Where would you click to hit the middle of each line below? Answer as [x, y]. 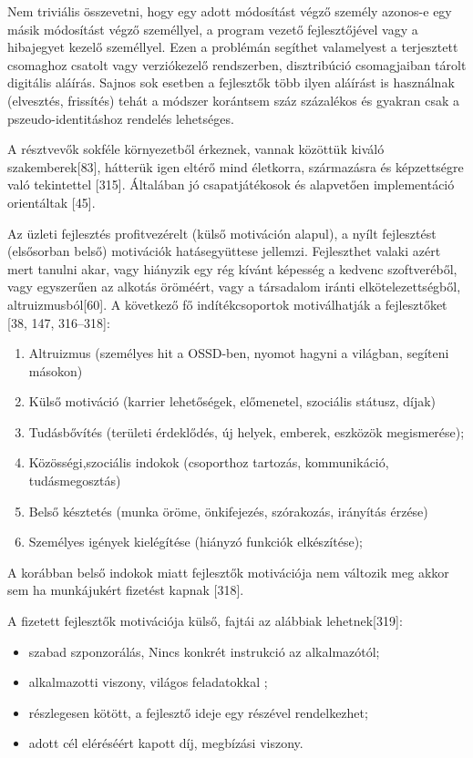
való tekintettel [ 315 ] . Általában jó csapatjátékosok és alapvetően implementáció [231, 184]
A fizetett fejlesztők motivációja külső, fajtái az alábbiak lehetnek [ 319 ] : [205, 621]
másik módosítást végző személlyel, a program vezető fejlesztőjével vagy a [213, 29]
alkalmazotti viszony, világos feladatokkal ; [148, 682]
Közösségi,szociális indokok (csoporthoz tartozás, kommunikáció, [209, 462]
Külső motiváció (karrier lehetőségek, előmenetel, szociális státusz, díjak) [232, 401]
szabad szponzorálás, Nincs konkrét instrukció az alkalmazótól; [204, 651]
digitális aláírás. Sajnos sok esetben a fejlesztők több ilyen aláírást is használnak [231, 82]
